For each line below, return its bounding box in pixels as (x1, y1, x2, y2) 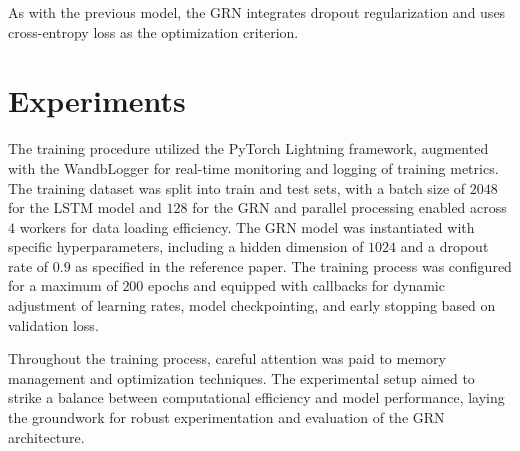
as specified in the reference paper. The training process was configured (75, 255, 512, 276)
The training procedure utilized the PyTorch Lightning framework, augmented (8, 138, 489, 159)
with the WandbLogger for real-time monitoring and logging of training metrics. (8, 157, 499, 178)
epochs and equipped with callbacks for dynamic (148, 275, 445, 296)
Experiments (8, 80, 186, 121)
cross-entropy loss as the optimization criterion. (8, 21, 299, 42)
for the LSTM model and (8, 197, 162, 218)
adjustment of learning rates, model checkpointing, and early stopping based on (8, 295, 496, 316)
